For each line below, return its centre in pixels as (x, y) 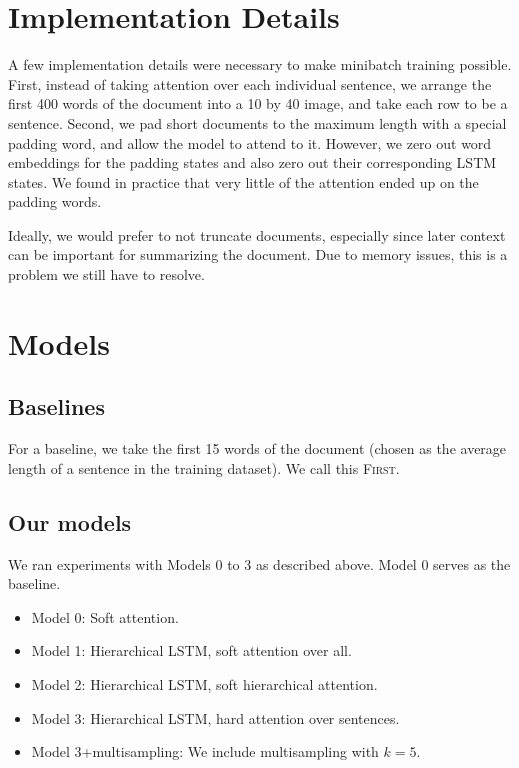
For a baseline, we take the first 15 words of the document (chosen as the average (257, 448)
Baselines (56, 406)
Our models (70, 521)
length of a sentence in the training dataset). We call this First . (204, 467)
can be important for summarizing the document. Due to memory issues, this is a (258, 254)
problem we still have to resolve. (106, 274)
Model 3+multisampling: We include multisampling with (205, 751)
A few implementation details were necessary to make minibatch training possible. (260, 64)
